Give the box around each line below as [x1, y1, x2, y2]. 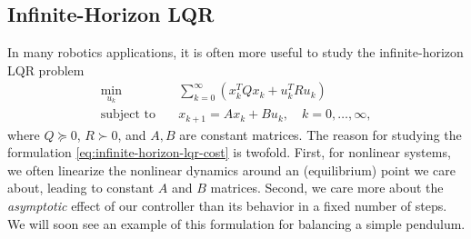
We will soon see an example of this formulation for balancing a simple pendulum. [7, 214, 466, 233]
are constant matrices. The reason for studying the [179, 124, 462, 144]
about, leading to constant [7, 178, 155, 197]
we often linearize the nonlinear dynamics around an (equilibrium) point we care [7, 160, 456, 179]
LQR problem [7, 60, 85, 79]
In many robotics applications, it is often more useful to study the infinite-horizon [7, 43, 464, 62]
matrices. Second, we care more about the [210, 178, 444, 197]
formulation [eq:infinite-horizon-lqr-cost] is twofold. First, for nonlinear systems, [7, 143, 451, 162]
